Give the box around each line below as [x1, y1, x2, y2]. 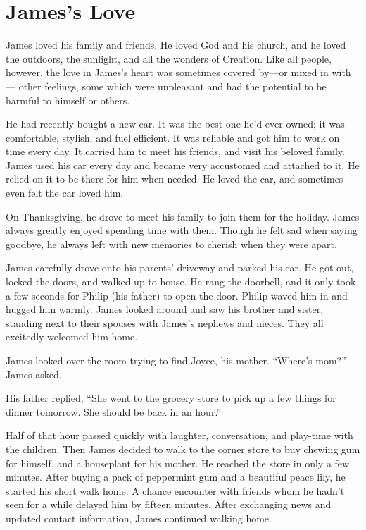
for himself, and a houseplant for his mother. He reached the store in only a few [6, 455, 350, 470]
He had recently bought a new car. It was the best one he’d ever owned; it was [6, 116, 345, 131]
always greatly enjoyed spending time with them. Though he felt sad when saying [6, 223, 358, 238]
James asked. [6, 366, 62, 381]
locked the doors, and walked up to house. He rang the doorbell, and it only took [6, 274, 356, 289]
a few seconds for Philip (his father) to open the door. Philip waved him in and [6, 288, 348, 302]
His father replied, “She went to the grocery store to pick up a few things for [6, 390, 336, 405]
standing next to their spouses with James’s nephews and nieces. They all [6, 315, 324, 330]
